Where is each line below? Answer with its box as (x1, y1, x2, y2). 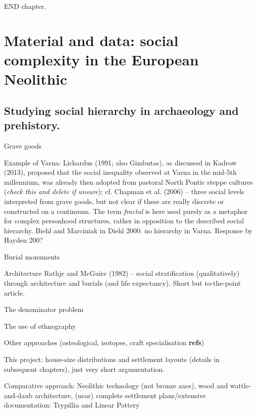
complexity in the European (4, 49, 199, 69)
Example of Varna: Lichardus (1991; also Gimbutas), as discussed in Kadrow (4, 157, 237, 167)
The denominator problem (4, 304, 84, 314)
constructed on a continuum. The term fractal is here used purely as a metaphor (4, 206, 248, 216)
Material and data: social (4, 30, 179, 50)
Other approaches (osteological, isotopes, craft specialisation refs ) (4, 337, 204, 348)
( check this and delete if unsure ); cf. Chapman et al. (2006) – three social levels (4, 186, 245, 197)
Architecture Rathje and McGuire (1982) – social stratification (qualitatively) (4, 268, 240, 278)
